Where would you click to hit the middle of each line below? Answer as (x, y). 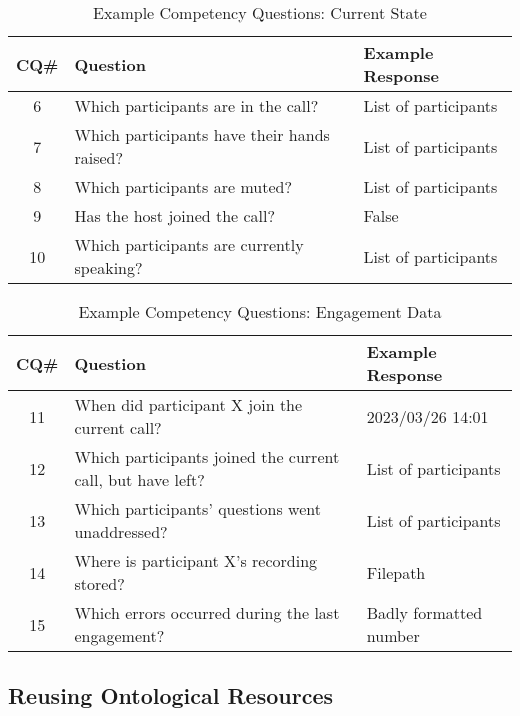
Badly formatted (424, 612)
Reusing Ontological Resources (170, 695)
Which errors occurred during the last (207, 612)
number (393, 635)
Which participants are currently (189, 244)
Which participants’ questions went (197, 508)
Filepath (396, 572)
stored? (99, 583)
